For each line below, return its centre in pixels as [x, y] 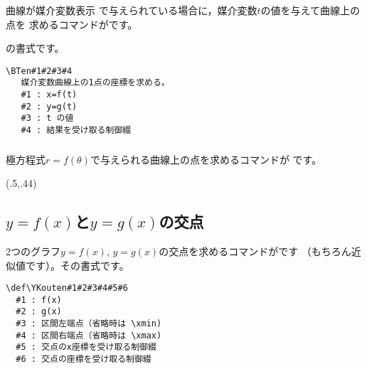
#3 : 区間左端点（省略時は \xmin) [89, 324]
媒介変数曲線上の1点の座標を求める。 [95, 83]
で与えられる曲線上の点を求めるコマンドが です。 [206, 159]
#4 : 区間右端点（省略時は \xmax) [89, 335]
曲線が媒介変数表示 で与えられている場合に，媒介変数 [132, 10]
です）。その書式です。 [77, 265]
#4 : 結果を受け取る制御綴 [76, 130]
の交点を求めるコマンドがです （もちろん [255, 251]
